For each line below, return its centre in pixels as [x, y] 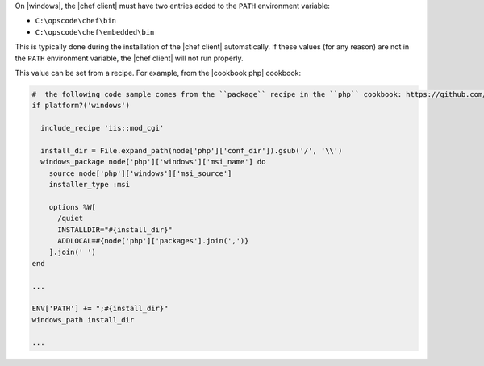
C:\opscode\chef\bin [76, 21]
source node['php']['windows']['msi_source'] [140, 173]
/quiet [71, 218]
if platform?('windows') [81, 106]
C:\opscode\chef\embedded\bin [95, 32]
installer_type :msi [90, 185]
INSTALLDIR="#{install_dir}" [115, 229]
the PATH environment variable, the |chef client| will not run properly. [129, 58]
